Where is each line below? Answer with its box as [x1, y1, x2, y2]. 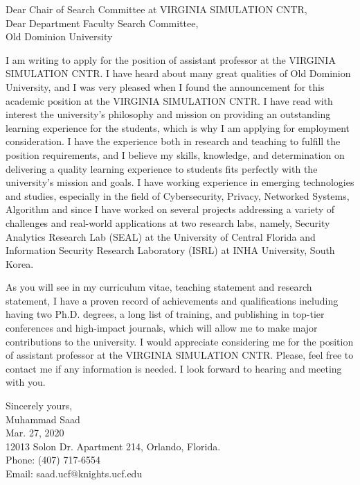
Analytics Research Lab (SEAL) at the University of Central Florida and [6, 229, 316, 244]
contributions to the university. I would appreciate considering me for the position [6, 334, 354, 348]
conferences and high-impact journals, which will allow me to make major [6, 321, 318, 335]
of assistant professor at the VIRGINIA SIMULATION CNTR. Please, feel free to [6, 348, 354, 362]
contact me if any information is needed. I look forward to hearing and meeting [6, 361, 342, 375]
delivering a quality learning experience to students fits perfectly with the [6, 161, 318, 176]
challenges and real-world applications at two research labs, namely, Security [6, 215, 330, 230]
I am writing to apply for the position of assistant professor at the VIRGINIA [6, 52, 336, 67]
